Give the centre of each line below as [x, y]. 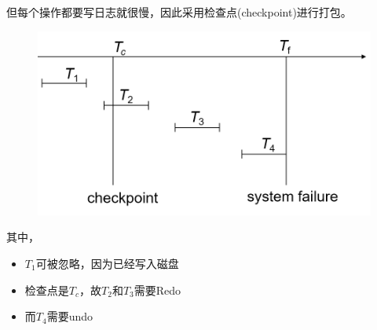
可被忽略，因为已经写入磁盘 [107, 263]
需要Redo [157, 290]
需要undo [70, 316]
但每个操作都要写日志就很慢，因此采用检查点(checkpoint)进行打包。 [179, 12]
